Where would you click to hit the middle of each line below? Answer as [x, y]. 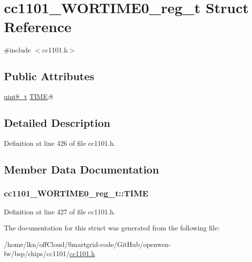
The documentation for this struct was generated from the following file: [112, 228]
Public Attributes [49, 76]
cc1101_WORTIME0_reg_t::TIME [76, 193]
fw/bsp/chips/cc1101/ [37, 253]
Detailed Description [57, 123]
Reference [38, 26]
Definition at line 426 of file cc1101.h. [60, 143]
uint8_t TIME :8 [29, 96]
